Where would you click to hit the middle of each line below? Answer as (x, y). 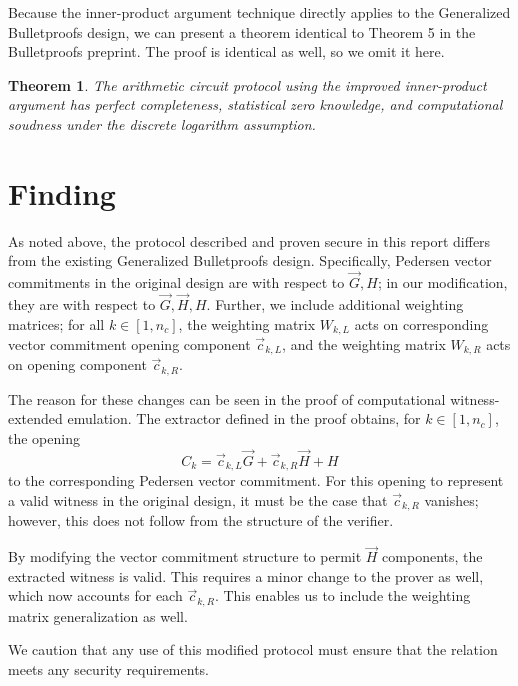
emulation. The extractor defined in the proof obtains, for (244, 418)
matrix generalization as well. (98, 615)
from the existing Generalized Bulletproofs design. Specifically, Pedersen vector (250, 260)
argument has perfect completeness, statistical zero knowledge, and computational (255, 104)
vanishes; (451, 499)
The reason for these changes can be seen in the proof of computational (227, 398)
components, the (432, 556)
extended (35, 418)
